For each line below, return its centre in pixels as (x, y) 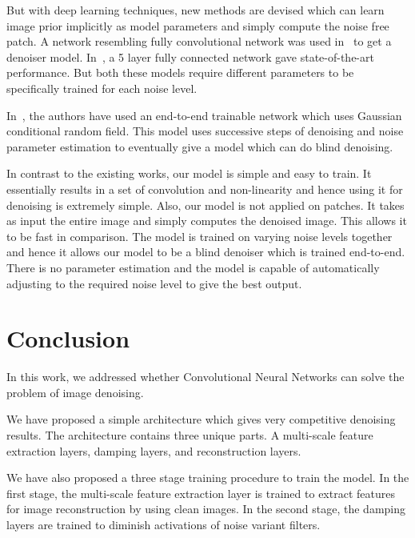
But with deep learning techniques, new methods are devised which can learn (196, 10)
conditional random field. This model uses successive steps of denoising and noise (205, 131)
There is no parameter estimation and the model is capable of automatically (193, 267)
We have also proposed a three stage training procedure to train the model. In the (208, 478)
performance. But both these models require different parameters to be (180, 72)
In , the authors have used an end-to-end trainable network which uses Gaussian (204, 115)
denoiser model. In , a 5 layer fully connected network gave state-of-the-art (190, 56)
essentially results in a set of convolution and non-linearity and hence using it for (205, 189)
